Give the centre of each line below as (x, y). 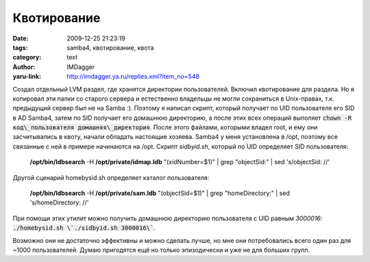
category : (27, 57)
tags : (20, 47)
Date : (21, 38)
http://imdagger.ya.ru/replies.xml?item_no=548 (133, 77)
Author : (24, 67)
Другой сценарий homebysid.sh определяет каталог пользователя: (111, 177)
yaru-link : (27, 77)
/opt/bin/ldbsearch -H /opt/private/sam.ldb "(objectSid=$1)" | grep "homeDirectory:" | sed (160, 193)
